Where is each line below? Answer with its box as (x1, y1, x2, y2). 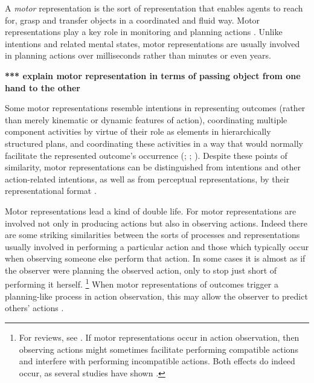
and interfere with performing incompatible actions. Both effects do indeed (19, 355, 295, 367)
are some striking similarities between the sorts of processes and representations (5, 228, 300, 241)
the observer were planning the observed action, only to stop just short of (5, 263, 277, 276)
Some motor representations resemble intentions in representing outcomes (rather (5, 101, 306, 114)
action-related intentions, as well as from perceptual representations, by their (5, 172, 290, 185)
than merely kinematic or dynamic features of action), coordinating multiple (5, 113, 287, 126)
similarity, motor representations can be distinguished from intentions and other (5, 161, 301, 173)
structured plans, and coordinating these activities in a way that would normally (5, 137, 304, 149)
